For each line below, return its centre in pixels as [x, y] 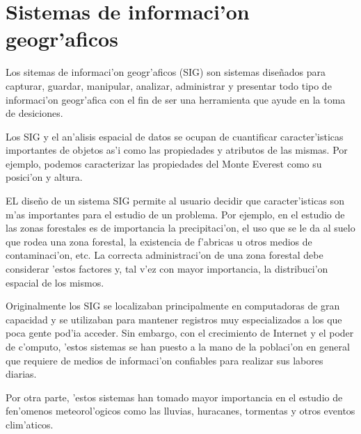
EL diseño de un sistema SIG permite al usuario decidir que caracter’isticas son [175, 201]
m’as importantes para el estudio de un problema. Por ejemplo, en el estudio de [175, 214]
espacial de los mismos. [55, 282]
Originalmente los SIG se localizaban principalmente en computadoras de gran [173, 306]
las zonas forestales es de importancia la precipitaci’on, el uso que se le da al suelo [180, 228]
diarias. [21, 374]
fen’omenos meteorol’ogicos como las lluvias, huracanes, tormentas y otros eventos [180, 411]
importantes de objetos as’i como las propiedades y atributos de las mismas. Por [177, 150]
